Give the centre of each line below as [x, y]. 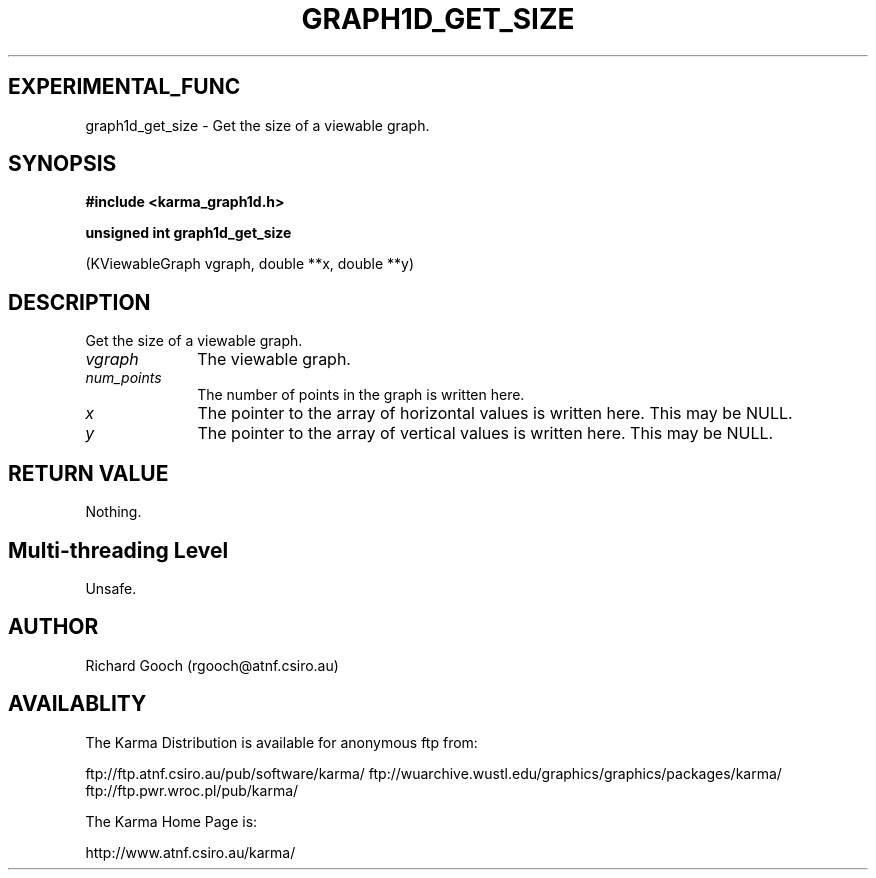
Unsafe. [111, 588]
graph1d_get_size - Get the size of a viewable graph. [257, 125]
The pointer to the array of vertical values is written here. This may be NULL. [485, 433]
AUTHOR [53, 627]
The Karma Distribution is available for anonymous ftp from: [281, 742]
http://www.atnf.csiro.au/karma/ [190, 852]
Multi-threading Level [118, 550]
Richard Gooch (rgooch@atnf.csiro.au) [212, 665]
